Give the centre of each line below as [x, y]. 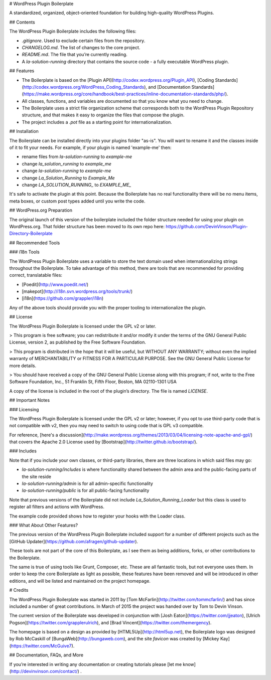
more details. [23, 366]
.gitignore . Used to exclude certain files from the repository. [84, 41]
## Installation [24, 131]
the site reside [36, 476]
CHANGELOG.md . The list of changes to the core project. [81, 47]
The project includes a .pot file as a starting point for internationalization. [97, 122]
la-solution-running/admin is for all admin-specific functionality [87, 483]
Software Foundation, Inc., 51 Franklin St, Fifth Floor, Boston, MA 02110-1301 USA [93, 382]
